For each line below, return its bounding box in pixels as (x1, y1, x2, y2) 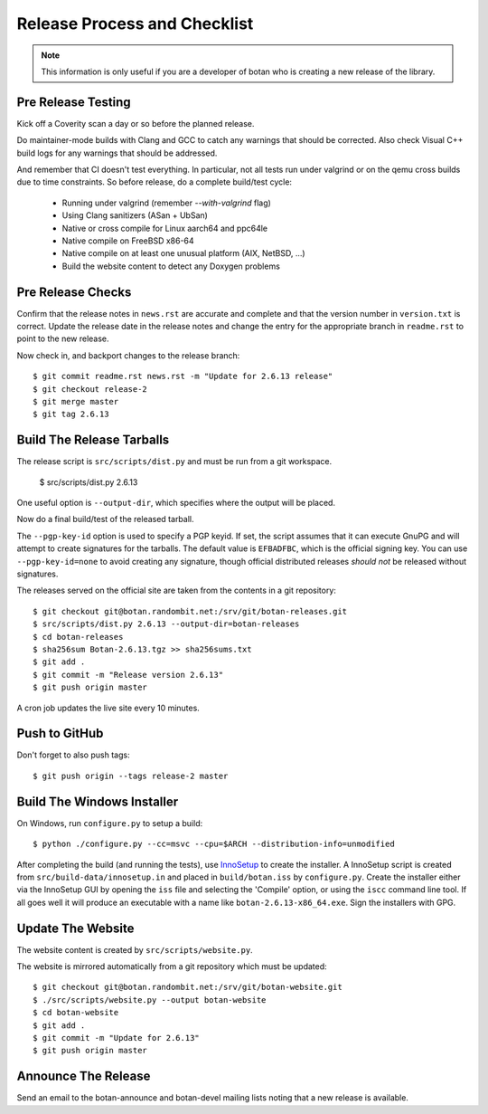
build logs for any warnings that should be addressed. (16, 148, 218, 158)
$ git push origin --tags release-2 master (33, 770, 229, 781)
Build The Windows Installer (16, 794, 179, 809)
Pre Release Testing (16, 94, 131, 109)
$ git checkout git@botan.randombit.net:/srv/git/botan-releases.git (33, 606, 348, 616)
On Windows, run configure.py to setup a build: (16, 817, 203, 828)
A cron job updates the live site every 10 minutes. (16, 702, 201, 713)
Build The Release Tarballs (16, 433, 170, 448)
